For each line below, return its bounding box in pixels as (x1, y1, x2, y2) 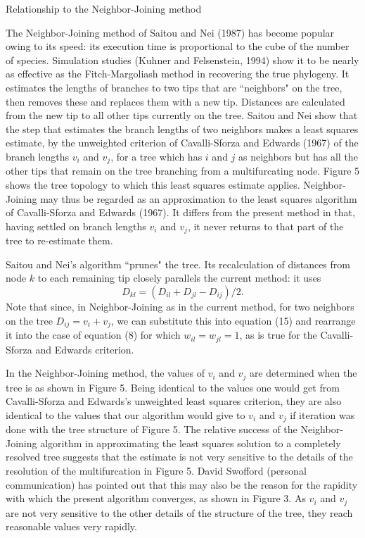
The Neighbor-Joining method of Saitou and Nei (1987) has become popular (6, 25, 335, 39)
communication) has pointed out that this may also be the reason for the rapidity (6, 477, 358, 492)
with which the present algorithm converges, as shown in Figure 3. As (6, 491, 306, 506)
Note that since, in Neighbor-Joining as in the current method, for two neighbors (6, 299, 354, 313)
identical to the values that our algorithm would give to (6, 407, 245, 422)
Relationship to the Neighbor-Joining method (6, 1, 202, 15)
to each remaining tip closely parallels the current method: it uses (37, 270, 321, 285)
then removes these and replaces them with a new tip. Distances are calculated (6, 94, 345, 108)
